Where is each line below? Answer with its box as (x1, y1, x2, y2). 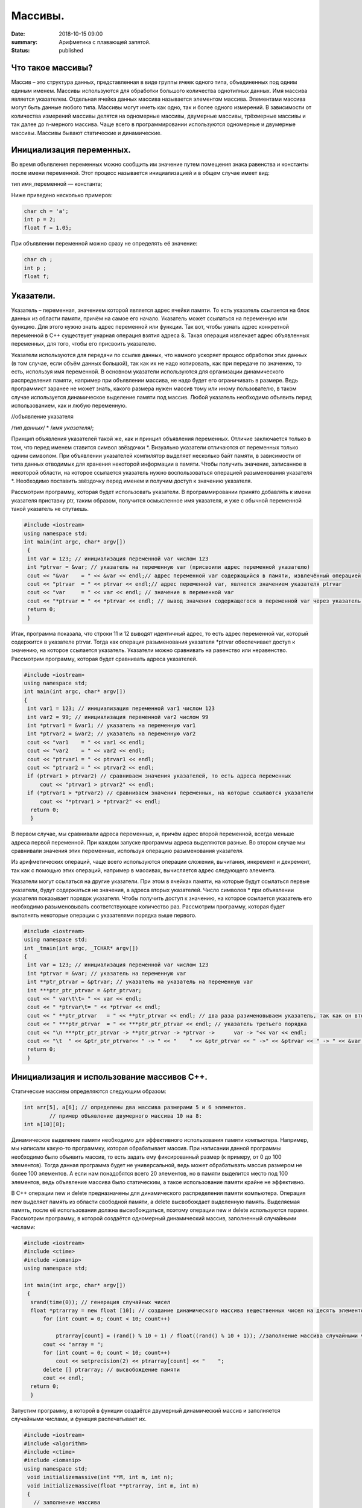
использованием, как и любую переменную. (11, 402, 127, 409)
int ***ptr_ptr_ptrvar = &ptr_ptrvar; (27, 987, 142, 993)
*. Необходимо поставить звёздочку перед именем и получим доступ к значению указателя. (11, 477, 253, 485)
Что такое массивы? (11, 63, 93, 73)
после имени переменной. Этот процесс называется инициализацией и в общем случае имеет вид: (11, 169, 270, 176)
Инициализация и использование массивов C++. (11, 1072, 208, 1082)
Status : (11, 47, 30, 54)
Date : (11, 30, 25, 37)
